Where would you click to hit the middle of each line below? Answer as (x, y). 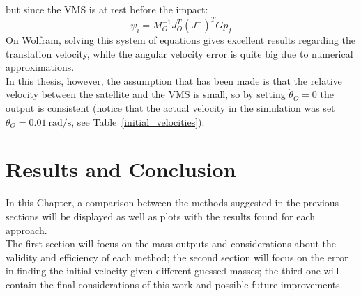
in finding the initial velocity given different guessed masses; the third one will (172, 271)
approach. (26, 230)
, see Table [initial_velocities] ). (138, 121)
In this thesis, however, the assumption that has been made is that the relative (174, 80)
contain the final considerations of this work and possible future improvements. (174, 284)
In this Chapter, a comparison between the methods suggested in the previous (172, 203)
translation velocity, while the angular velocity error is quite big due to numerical (179, 53)
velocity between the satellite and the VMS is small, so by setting (146, 94)
